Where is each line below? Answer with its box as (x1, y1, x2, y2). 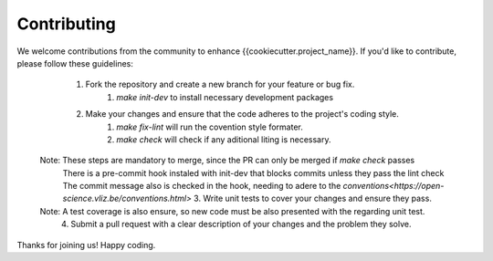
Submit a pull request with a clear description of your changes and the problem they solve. (70, 219, 412, 230)
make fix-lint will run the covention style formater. (116, 121, 303, 132)
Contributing (16, 14, 116, 34)
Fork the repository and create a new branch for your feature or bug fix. (85, 78, 355, 90)
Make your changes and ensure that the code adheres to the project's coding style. (85, 109, 399, 120)
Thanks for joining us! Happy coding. (16, 239, 156, 250)
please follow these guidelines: (16, 57, 134, 68)
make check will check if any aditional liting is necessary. (116, 133, 332, 145)
